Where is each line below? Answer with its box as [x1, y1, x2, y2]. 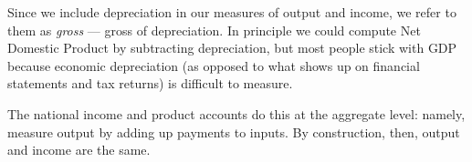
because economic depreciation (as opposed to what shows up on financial [7, 56, 420, 75]
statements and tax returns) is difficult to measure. [7, 74, 293, 93]
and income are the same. [7, 140, 151, 159]
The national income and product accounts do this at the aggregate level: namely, [7, 104, 466, 123]
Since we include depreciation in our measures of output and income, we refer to [7, 3, 456, 21]
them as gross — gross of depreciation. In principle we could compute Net [7, 20, 421, 39]
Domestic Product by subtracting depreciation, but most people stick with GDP [7, 38, 457, 57]
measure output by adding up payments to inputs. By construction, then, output [7, 122, 460, 141]
